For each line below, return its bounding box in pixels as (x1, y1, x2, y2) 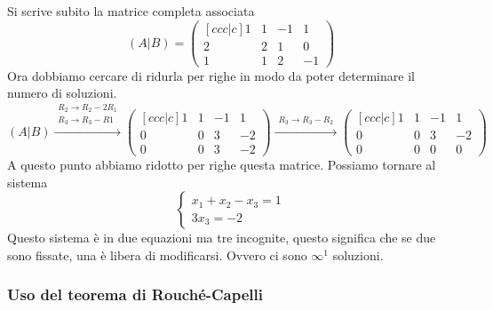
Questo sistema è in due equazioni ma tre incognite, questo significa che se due (7, 228, 436, 247)
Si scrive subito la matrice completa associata (7, 2, 255, 20)
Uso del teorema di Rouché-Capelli (7, 283, 264, 306)
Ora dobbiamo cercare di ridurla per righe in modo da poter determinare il (7, 66, 415, 84)
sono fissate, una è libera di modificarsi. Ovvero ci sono (7, 245, 307, 264)
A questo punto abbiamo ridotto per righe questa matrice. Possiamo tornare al (7, 155, 436, 174)
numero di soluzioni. (7, 83, 117, 102)
